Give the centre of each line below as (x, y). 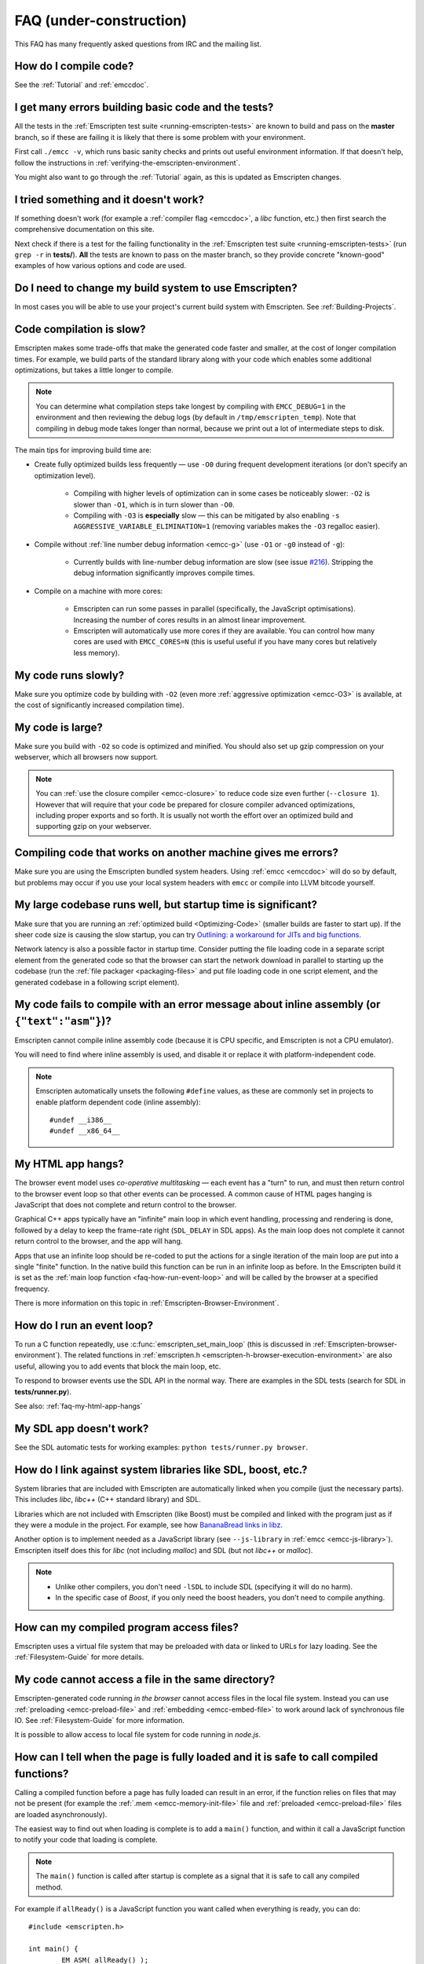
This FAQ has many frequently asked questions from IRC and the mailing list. (138, 44)
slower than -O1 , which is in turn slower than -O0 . (154, 504)
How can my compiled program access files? (126, 1627)
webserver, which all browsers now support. (86, 757)
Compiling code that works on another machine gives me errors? (177, 853)
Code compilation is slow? (80, 330)
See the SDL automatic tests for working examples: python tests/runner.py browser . (161, 1447)
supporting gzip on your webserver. (93, 826)
